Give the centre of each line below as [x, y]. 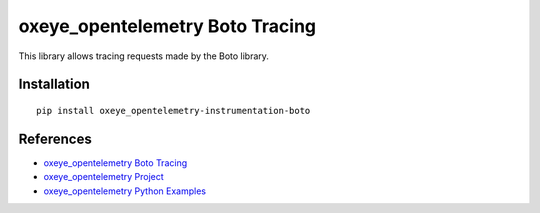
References [55, 138]
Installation [54, 84]
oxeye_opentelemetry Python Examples [125, 191]
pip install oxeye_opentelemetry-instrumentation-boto [173, 110]
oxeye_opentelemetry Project [103, 177]
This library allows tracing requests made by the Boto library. [144, 56]
